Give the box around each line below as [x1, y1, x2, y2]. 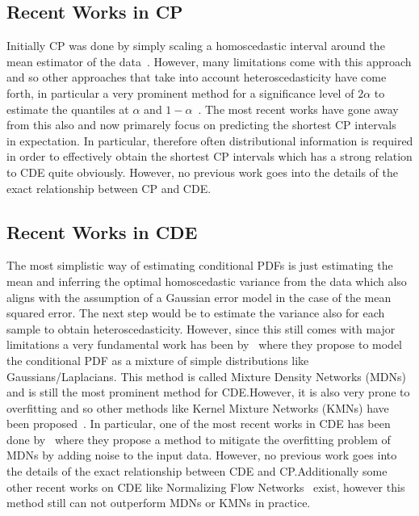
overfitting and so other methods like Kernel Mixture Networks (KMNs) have [6, 399, 389, 416]
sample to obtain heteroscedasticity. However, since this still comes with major [6, 320, 396, 337]
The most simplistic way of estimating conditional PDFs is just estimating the [6, 257, 393, 274]
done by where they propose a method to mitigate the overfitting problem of [6, 430, 391, 447]
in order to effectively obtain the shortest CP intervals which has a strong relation [6, 148, 413, 165]
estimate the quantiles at [6, 100, 129, 117]
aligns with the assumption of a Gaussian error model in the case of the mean [6, 288, 392, 305]
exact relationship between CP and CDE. [6, 179, 212, 196]
